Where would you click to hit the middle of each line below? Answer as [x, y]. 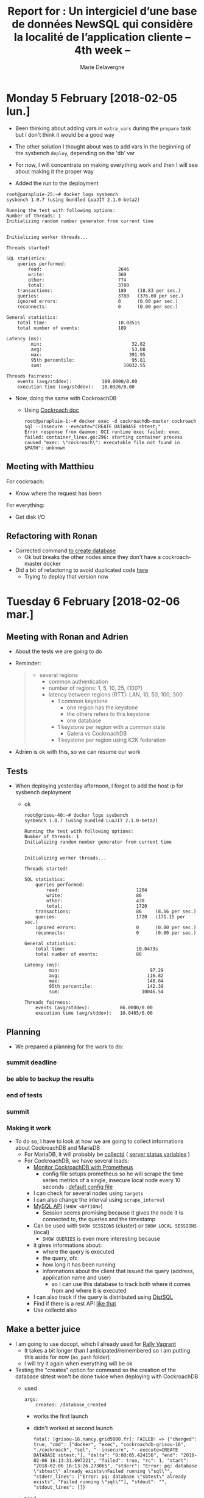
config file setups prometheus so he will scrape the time [113, 1174]
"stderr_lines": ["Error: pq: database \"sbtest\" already [110, 1477]
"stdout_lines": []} [59, 1487]
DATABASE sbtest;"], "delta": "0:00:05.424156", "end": [106, 1455]
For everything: [25, 505]
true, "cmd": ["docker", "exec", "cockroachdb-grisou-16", [110, 1444]
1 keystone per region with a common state [111, 727]
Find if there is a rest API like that [75, 1303]
